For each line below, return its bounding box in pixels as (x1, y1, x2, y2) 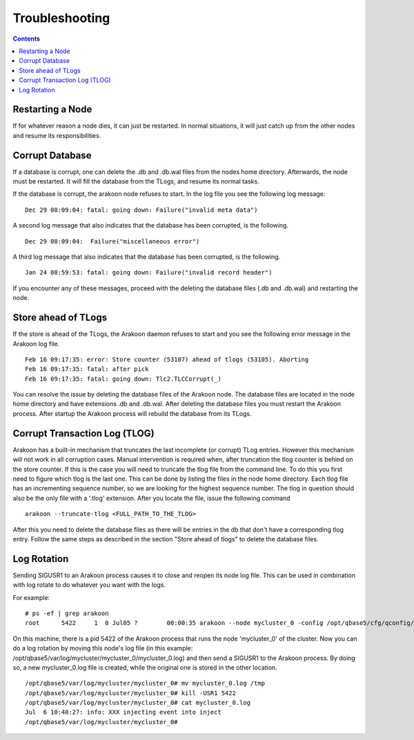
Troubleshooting (12, 10, 110, 26)
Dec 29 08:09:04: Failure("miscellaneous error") (25, 237, 200, 245)
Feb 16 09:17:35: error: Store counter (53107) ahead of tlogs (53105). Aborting (25, 355, 309, 363)
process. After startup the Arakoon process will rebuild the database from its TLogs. (12, 409, 252, 417)
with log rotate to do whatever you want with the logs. (12, 581, 166, 589)
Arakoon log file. (12, 339, 60, 348)
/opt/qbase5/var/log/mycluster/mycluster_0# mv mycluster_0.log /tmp (25, 679, 266, 688)
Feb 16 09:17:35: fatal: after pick (25, 366, 149, 373)
